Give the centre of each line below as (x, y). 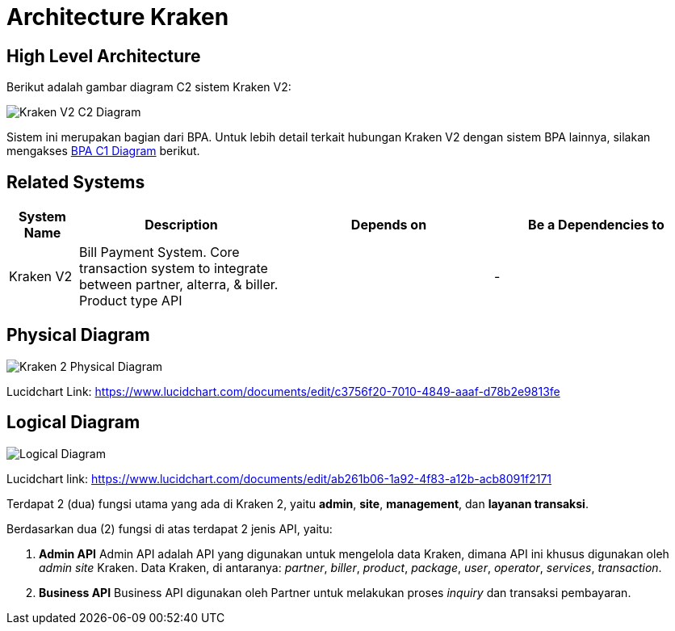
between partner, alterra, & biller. (179, 285)
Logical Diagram (73, 423)
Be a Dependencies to (596, 225)
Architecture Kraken (118, 17)
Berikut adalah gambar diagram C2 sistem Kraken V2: (149, 87)
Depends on (389, 225)
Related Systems (76, 182)
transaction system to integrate (174, 269)
